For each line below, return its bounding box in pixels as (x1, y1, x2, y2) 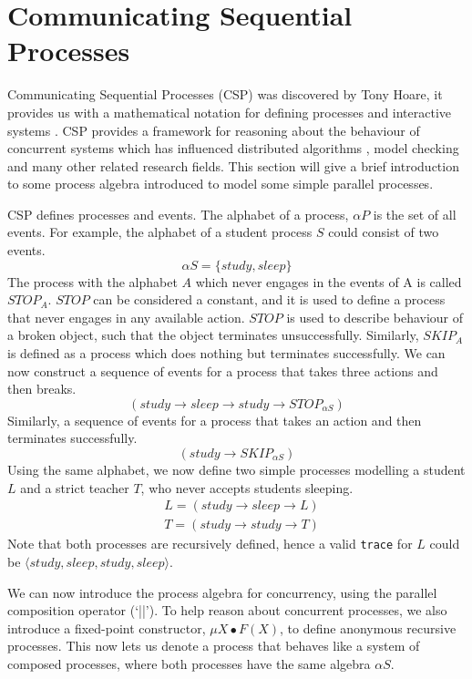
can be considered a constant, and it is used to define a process (93, 290, 446, 309)
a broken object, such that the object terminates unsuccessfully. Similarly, (7, 325, 419, 345)
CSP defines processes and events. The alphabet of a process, (7, 204, 349, 223)
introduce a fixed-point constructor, (7, 618, 206, 637)
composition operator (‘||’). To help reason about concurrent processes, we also (7, 601, 447, 620)
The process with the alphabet (7, 272, 178, 291)
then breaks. (7, 379, 77, 398)
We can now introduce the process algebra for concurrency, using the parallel (7, 582, 437, 602)
